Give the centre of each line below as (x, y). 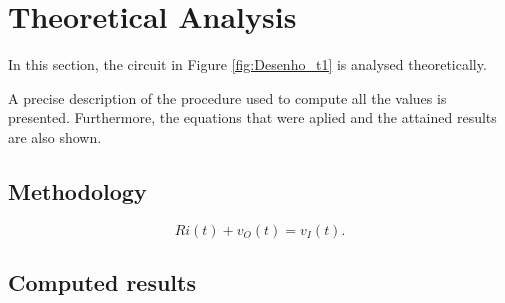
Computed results (102, 282)
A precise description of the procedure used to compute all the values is (227, 97)
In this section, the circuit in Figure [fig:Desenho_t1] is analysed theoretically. (247, 64)
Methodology (77, 190)
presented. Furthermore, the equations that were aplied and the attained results (252, 117)
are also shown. (55, 136)
